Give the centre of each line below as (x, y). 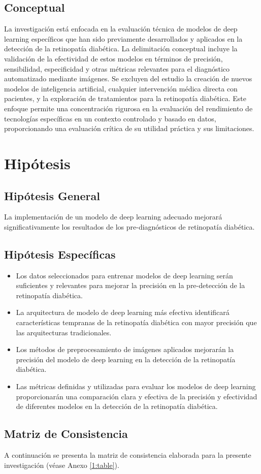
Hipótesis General (52, 195)
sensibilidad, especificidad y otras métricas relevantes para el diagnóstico (117, 68)
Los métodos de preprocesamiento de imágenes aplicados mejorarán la (125, 349)
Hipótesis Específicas (60, 254)
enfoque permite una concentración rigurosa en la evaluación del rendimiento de (128, 108)
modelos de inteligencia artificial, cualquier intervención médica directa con (121, 88)
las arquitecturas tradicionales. (64, 332)
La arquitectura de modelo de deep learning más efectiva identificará (123, 312)
